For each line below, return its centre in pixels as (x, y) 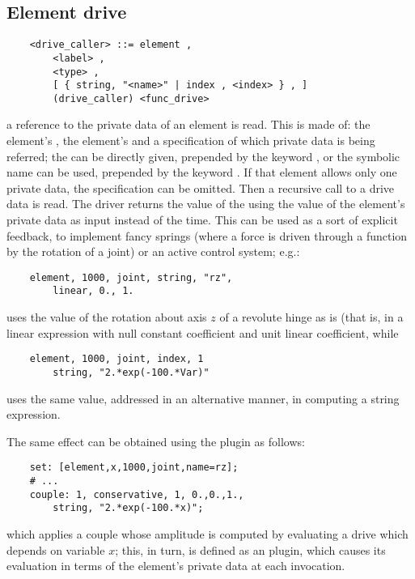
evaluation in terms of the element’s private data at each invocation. (176, 566)
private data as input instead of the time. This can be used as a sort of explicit (202, 220)
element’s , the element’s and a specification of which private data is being (191, 140)
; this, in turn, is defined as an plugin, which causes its (250, 549)
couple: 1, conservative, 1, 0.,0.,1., (137, 494)
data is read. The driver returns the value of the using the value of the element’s (206, 204)
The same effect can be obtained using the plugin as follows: (156, 441)
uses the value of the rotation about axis (107, 317)
